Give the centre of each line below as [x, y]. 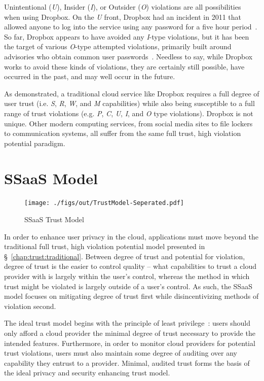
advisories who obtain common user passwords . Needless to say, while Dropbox [128, 56]
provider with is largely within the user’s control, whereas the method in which [127, 276]
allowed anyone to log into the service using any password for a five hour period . [131, 27]
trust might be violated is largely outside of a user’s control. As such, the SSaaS [128, 286]
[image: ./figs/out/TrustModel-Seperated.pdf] [104, 203]
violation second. [30, 306]
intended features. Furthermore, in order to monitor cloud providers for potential [130, 343]
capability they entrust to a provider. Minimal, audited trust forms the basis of [127, 362]
